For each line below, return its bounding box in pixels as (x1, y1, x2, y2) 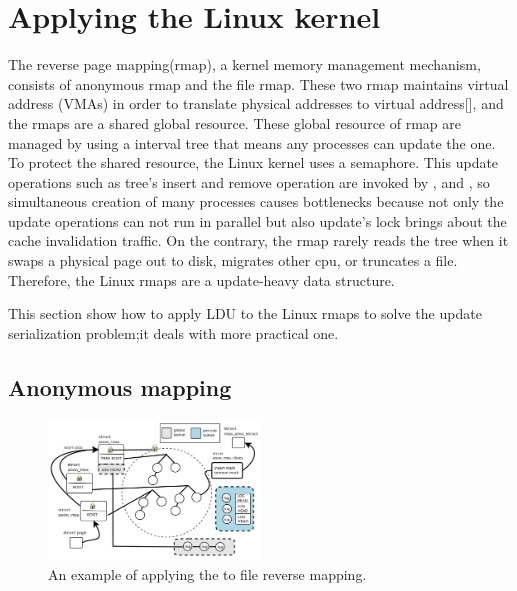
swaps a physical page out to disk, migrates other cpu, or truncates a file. (8, 250, 458, 271)
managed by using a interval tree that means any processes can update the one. (8, 132, 496, 153)
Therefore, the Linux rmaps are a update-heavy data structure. (8, 269, 395, 290)
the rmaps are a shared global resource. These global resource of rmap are (8, 112, 461, 133)
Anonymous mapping (8, 371, 232, 402)
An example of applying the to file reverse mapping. (48, 564, 367, 585)
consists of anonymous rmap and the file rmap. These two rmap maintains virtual (8, 73, 509, 94)
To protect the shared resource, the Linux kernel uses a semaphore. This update (8, 152, 499, 173)
